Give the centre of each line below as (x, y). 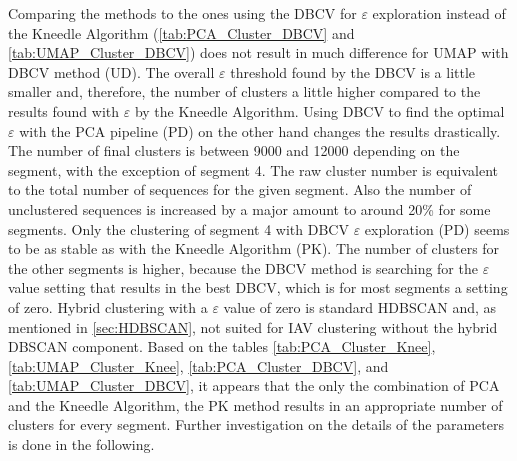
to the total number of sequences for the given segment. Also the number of (240, 189)
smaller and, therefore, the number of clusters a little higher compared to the (244, 91)
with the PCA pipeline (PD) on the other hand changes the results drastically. (260, 130)
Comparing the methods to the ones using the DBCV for (182, 13)
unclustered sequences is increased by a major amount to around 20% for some (249, 208)
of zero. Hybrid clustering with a (108, 306)
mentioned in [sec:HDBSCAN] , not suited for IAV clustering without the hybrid (253, 326)
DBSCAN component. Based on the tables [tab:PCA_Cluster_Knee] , (222, 346)
